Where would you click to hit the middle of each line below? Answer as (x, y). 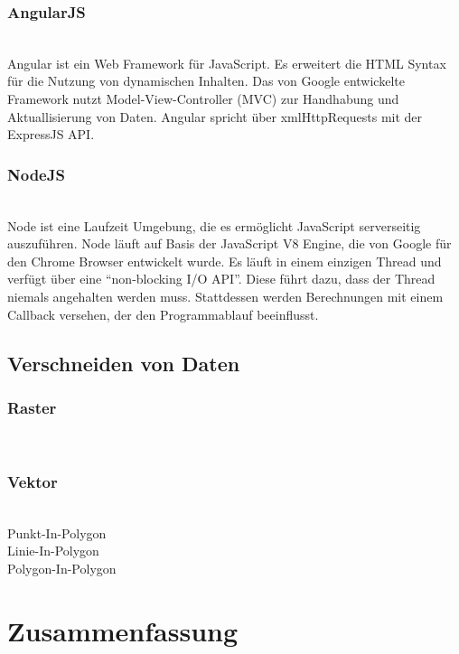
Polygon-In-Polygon (62, 568)
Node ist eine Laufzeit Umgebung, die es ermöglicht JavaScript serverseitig (214, 225)
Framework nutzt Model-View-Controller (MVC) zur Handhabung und (203, 98)
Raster (32, 407)
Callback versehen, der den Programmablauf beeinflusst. (163, 314)
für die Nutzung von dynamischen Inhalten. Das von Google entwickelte (206, 81)
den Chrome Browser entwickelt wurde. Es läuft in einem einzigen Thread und (225, 261)
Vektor (33, 481)
